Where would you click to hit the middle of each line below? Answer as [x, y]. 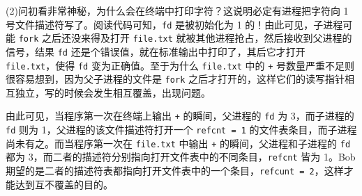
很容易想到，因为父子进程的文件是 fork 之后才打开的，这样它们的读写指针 [175, 79]
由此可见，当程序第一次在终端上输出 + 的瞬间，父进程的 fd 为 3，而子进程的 [180, 116]
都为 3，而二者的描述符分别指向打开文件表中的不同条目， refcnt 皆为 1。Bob [181, 157]
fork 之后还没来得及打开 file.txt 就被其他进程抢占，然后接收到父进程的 [185, 38]
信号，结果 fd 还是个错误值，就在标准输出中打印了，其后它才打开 [156, 51]
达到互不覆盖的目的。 [64, 184]
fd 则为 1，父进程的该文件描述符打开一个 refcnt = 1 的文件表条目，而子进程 [181, 130]
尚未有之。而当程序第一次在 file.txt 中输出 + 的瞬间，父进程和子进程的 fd [178, 143]
